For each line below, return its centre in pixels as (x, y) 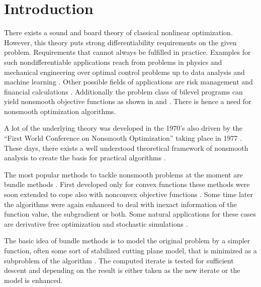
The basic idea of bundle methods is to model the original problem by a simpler (127, 241)
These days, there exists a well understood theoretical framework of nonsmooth (126, 148)
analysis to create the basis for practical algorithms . (85, 158)
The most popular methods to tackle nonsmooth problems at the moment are (123, 174)
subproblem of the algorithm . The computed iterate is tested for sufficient (119, 260)
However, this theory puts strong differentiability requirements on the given (120, 42)
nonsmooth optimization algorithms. (60, 111)
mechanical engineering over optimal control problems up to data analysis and (124, 72)
